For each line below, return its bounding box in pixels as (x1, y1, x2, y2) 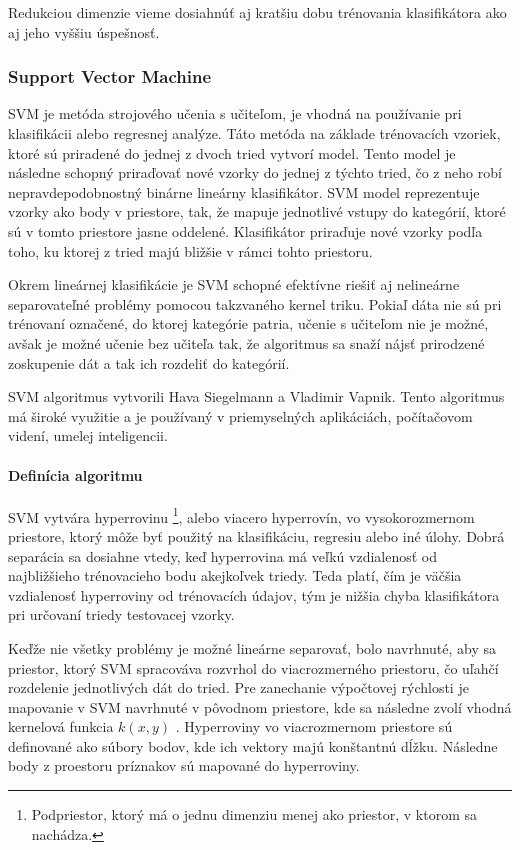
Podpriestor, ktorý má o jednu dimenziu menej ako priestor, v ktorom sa (31, 804, 477, 825)
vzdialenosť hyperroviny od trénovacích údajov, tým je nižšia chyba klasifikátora (8, 584, 500, 605)
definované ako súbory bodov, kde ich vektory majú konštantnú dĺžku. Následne (8, 735, 498, 756)
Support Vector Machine (8, 64, 212, 89)
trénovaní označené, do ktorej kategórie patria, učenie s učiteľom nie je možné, (8, 313, 489, 334)
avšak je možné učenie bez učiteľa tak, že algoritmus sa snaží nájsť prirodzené (8, 332, 485, 353)
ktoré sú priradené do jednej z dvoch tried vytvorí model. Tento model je (8, 142, 456, 163)
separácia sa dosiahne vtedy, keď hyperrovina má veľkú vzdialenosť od (8, 545, 438, 566)
